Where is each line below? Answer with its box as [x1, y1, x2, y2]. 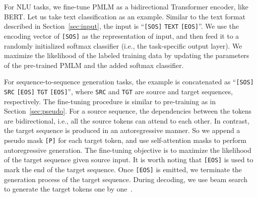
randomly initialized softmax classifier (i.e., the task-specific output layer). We [4, 40, 242, 51]
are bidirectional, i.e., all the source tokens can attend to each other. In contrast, [4, 115, 250, 126]
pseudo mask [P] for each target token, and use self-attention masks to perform [4, 134, 247, 145]
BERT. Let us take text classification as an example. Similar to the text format [4, 11, 246, 21]
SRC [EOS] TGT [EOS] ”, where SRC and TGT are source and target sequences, [4, 86, 233, 96]
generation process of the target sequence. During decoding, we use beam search [4, 174, 248, 184]
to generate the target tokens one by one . [4, 184, 133, 194]
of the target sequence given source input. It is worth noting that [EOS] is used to [4, 154, 254, 165]
